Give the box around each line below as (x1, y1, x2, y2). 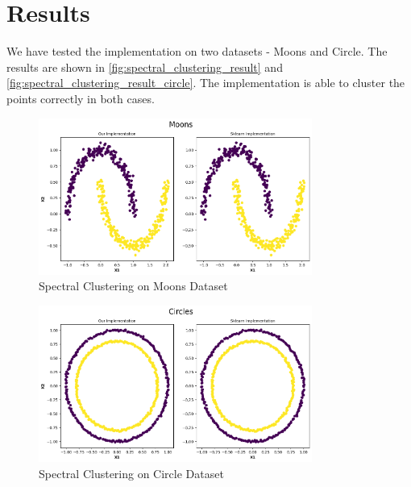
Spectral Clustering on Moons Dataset (39, 277, 228, 294)
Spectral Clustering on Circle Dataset (39, 464, 224, 481)
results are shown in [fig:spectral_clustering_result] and (6, 58, 283, 75)
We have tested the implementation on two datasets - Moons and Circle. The (6, 43, 388, 60)
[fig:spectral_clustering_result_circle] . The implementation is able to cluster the (6, 74, 405, 91)
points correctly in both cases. (6, 89, 155, 106)
